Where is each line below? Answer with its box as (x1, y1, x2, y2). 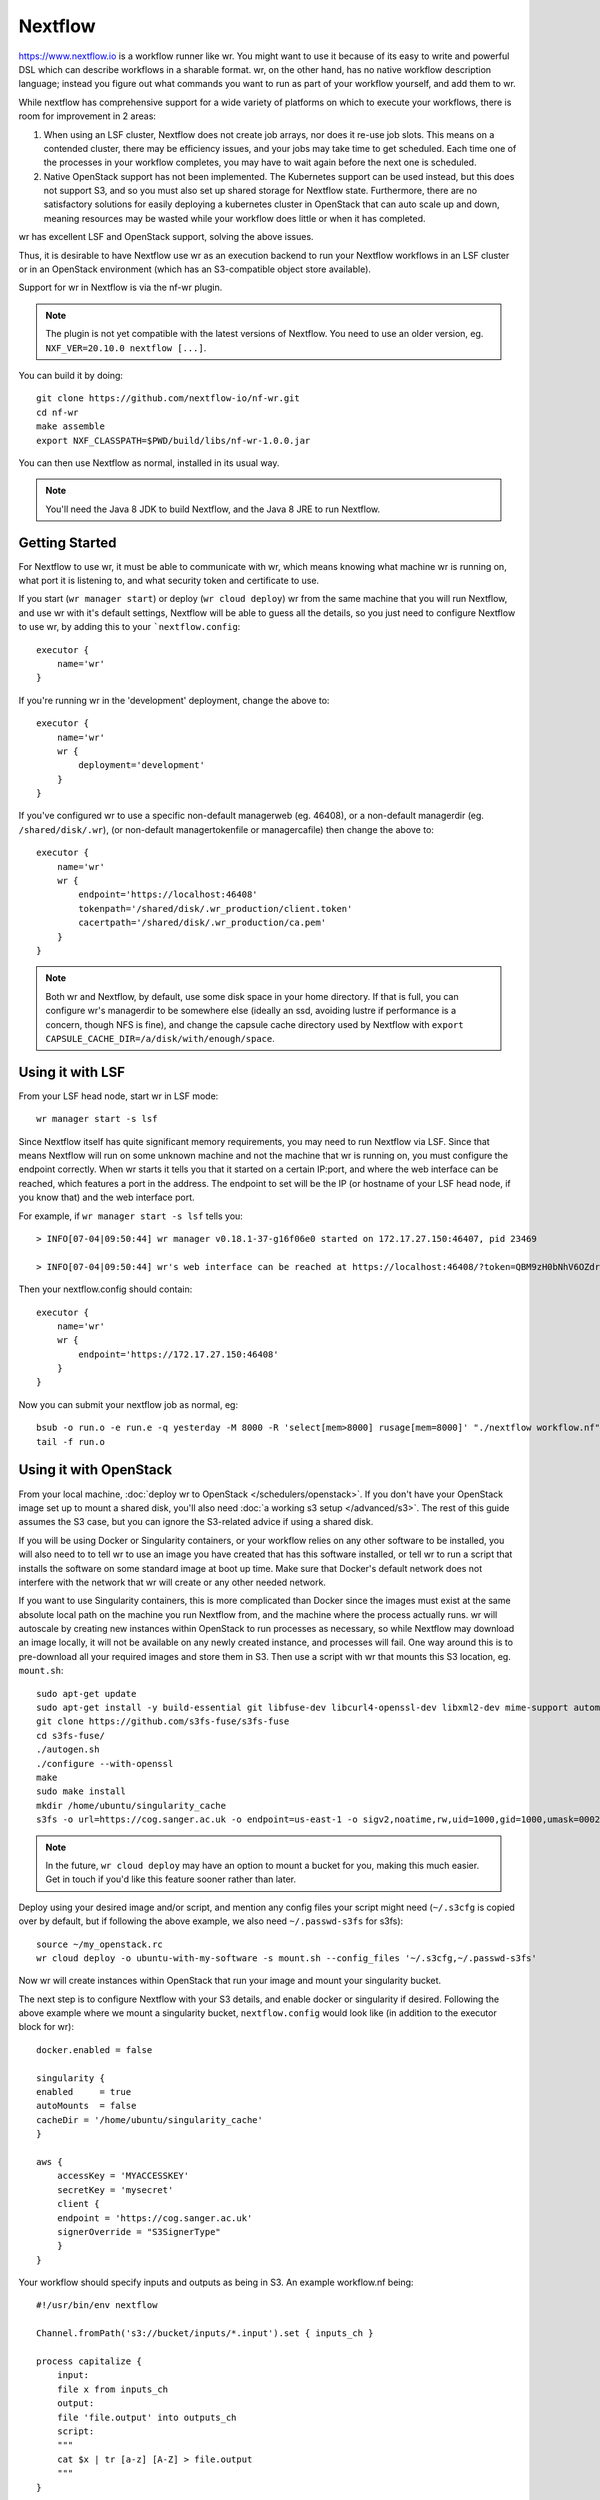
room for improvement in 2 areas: (18, 110, 157, 122)
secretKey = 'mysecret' (56, 2184, 174, 2195)
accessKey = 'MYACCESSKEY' (56, 2170, 190, 2182)
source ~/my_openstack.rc (36, 1938, 164, 1950)
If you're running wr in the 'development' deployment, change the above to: (18, 694, 330, 706)
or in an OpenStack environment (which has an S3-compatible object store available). (18, 263, 372, 275)
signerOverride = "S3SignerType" (56, 2226, 222, 2237)
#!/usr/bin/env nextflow (36, 2300, 158, 2311)
